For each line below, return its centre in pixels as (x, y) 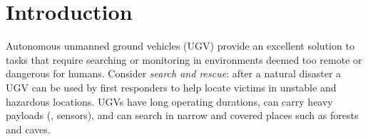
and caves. (28, 129)
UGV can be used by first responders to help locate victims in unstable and (171, 87)
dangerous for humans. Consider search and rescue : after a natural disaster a (174, 73)
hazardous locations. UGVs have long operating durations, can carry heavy (169, 101)
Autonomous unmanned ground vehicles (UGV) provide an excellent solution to (180, 46)
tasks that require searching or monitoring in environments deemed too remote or (184, 59)
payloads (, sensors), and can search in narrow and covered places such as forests (182, 115)
